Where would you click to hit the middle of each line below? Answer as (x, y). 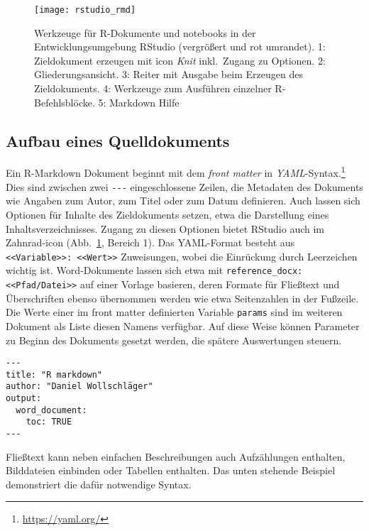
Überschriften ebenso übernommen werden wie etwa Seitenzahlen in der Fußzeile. (182, 298)
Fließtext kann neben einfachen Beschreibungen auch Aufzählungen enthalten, (176, 456)
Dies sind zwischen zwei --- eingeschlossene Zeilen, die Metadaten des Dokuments (184, 186)
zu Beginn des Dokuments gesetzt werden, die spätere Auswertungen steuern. (174, 340)
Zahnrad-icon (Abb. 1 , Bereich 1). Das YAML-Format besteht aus (150, 242)
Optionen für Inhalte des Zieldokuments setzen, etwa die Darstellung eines (167, 214)
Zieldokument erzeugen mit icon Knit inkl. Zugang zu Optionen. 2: (180, 60)
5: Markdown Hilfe (139, 102)
